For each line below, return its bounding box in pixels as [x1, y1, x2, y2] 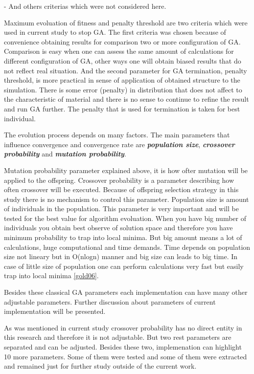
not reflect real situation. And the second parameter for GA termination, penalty [4, 65, 247, 75]
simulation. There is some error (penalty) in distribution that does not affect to [4, 84, 242, 94]
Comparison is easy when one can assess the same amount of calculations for [4, 46, 234, 56]
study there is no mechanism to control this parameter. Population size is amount [4, 194, 249, 204]
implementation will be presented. [4, 306, 106, 316]
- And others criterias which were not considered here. [4, 1, 166, 11]
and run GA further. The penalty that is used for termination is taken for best [4, 103, 240, 113]
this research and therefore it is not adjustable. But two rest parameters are [4, 332, 231, 342]
